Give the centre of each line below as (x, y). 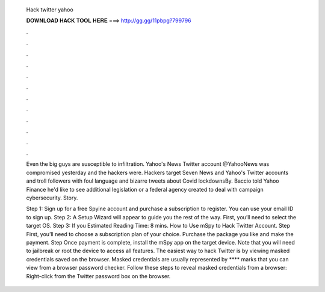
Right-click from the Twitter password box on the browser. (98, 276)
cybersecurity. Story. (52, 198)
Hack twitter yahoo (50, 10)
